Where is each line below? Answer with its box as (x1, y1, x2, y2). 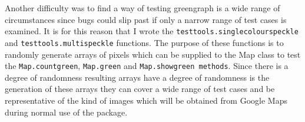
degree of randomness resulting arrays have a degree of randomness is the (5, 71, 270, 83)
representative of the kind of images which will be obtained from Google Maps (5, 94, 287, 106)
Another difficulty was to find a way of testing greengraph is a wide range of (5, 2, 280, 14)
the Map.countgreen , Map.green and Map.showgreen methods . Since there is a (5, 60, 289, 72)
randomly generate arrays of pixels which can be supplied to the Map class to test (5, 48, 301, 60)
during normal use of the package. (5, 105, 128, 118)
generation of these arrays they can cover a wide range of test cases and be (5, 83, 275, 95)
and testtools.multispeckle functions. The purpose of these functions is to (5, 36, 284, 48)
